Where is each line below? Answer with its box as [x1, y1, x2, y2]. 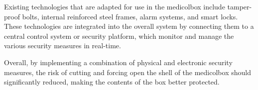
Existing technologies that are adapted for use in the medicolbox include [4, 1, 225, 11]
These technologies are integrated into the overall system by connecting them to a [4, 21, 254, 31]
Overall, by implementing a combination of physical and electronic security [4, 57, 233, 67]
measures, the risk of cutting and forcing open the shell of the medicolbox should [4, 67, 251, 77]
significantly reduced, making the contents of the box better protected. [4, 77, 220, 87]
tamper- [227, 1, 252, 11]
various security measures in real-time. [4, 40, 121, 51]
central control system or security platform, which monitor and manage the [4, 30, 234, 41]
